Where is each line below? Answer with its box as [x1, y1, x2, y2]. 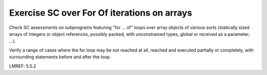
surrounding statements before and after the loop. [9, 54, 111, 60]
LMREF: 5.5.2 [9, 63, 37, 69]
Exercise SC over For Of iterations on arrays [9, 7, 192, 18]
